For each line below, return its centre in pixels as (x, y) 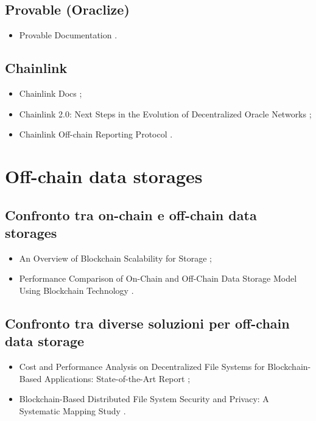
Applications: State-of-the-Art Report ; (117, 378)
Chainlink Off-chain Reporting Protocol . (96, 134)
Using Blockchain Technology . (76, 290)
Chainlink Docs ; (51, 93)
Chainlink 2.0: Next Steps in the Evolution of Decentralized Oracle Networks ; (165, 113)
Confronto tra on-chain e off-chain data (131, 214)
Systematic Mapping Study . (72, 410)
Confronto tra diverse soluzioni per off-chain (147, 323)
